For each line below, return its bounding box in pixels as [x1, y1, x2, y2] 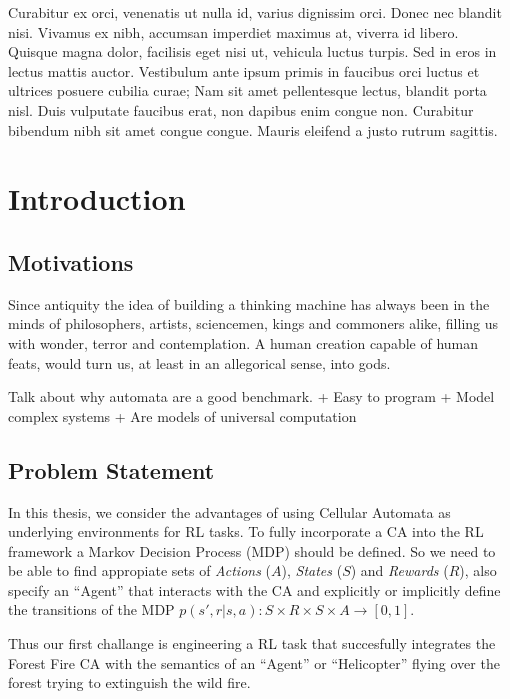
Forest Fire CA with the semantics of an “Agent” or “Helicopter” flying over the [8, 652, 500, 673]
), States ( [281, 560, 343, 581]
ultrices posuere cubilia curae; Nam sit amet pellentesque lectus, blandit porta [8, 80, 487, 101]
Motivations [8, 246, 134, 277]
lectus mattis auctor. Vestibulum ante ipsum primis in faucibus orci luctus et [8, 60, 480, 81]
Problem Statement [8, 454, 215, 485]
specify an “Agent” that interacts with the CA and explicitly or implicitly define [8, 579, 501, 600]
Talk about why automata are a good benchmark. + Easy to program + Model [8, 386, 495, 407]
